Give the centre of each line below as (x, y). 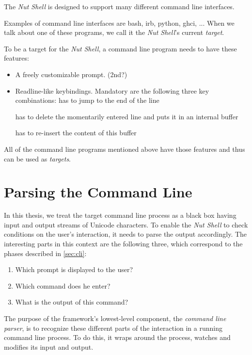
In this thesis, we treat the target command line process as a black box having (120, 215)
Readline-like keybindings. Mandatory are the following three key (112, 90)
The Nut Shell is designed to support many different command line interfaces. (119, 6)
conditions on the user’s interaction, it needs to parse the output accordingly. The (126, 234)
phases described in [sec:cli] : (45, 253)
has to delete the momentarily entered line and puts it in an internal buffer (127, 116)
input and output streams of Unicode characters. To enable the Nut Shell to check (126, 224)
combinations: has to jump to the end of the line (87, 100)
